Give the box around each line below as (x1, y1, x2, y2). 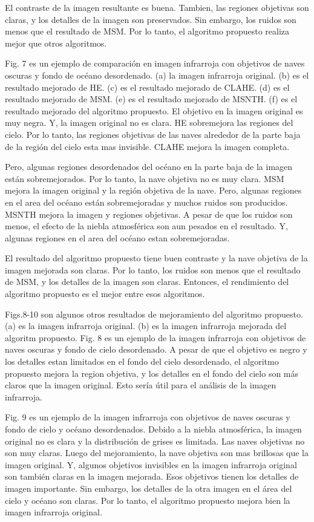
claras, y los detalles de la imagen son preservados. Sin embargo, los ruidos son (5, 13, 296, 25)
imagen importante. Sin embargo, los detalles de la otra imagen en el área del (5, 481, 292, 494)
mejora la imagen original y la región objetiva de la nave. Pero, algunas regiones (5, 184, 302, 197)
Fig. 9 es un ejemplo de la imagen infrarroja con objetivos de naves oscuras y (5, 411, 290, 423)
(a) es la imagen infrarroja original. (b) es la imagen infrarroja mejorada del (5, 319, 287, 332)
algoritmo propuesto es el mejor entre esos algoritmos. (5, 287, 205, 300)
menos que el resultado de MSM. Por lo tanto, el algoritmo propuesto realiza (5, 25, 290, 38)
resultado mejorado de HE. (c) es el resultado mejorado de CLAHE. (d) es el (5, 80, 290, 93)
